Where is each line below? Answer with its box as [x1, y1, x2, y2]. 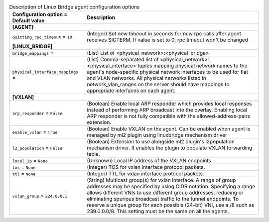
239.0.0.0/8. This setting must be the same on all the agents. [87, 208, 229, 215]
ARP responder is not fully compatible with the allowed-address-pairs [87, 112, 251, 119]
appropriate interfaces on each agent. [87, 87, 176, 94]
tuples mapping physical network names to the [137, 62, 248, 69]
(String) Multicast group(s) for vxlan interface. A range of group [87, 177, 236, 184]
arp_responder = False [12, 110, 63, 116]
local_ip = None [12, 157, 48, 164]
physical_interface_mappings [12, 69, 79, 75]
